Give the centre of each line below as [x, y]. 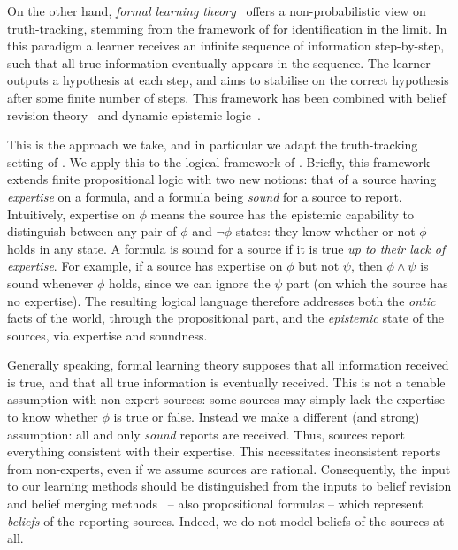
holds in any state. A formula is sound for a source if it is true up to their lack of [226, 248]
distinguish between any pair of [92, 231]
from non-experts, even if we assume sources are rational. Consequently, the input [229, 468]
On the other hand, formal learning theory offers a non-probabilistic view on [217, 11]
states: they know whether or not [325, 231]
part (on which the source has [367, 283]
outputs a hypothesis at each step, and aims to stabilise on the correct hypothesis [228, 80]
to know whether [53, 417]
